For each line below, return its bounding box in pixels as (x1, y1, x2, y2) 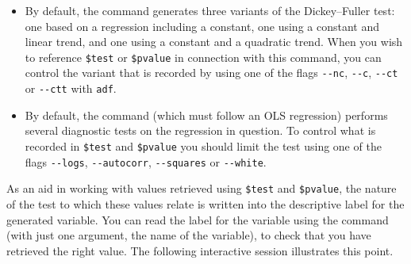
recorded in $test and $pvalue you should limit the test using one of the (25, 137, 382, 154)
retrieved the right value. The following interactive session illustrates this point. (6, 242, 394, 258)
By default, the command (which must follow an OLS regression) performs (25, 106, 388, 123)
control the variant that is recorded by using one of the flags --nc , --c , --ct (25, 64, 398, 81)
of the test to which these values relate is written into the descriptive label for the (6, 195, 405, 212)
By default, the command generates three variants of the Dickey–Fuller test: (25, 2, 395, 18)
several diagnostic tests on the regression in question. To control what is (25, 122, 376, 139)
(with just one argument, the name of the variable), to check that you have (6, 227, 371, 243)
